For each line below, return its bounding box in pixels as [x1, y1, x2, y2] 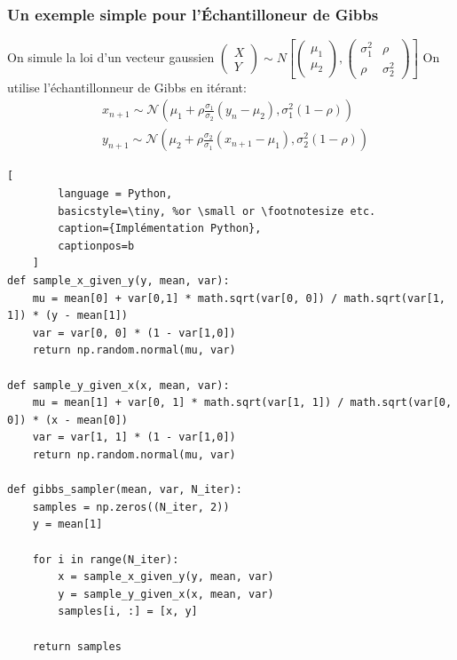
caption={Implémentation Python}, [58, 222, 262, 235]
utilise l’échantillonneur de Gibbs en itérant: [7, 77, 247, 96]
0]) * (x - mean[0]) [7, 413, 129, 426]
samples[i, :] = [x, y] [58, 605, 198, 618]
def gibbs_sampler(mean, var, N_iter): [7, 483, 242, 497]
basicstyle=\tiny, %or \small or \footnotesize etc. [58, 204, 376, 218]
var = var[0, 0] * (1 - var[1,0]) [32, 326, 236, 339]
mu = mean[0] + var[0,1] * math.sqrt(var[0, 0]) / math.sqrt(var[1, [32, 291, 445, 305]
